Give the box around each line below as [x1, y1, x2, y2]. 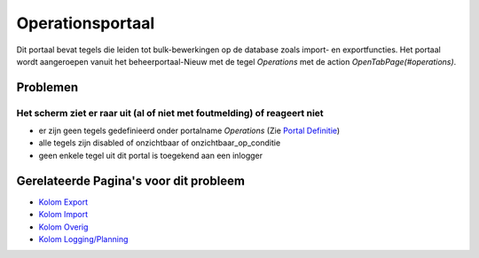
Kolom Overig [38, 222, 89, 232]
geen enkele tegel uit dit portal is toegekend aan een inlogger [38, 150, 263, 160]
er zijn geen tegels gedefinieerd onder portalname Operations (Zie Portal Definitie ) [38, 125, 341, 137]
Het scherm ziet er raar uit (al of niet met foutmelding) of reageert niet [16, 106, 324, 119]
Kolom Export [38, 196, 89, 207]
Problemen [16, 80, 79, 95]
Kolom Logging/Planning [38, 233, 129, 244]
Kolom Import [38, 209, 89, 220]
